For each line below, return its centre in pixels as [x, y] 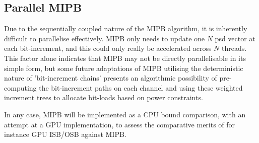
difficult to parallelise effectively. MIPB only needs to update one [105, 38]
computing [20, 87]
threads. [234, 48]
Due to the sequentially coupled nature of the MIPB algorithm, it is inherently [126, 28]
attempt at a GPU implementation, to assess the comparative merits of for [120, 124]
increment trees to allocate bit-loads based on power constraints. [104, 97]
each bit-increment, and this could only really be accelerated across [108, 48]
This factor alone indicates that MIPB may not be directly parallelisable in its [125, 58]
